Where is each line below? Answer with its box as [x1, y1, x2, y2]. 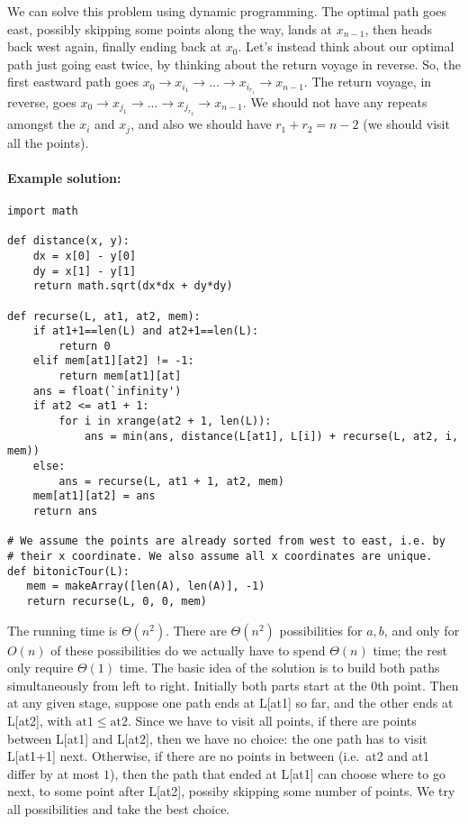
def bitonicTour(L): [7, 564, 130, 578]
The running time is [7, 620, 118, 639]
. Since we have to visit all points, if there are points [128, 711, 417, 730]
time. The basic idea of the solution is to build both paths [119, 658, 440, 677]
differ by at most [7, 764, 100, 783]
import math [7, 204, 78, 217]
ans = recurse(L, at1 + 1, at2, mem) [58, 474, 284, 488]
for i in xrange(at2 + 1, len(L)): [58, 415, 272, 428]
